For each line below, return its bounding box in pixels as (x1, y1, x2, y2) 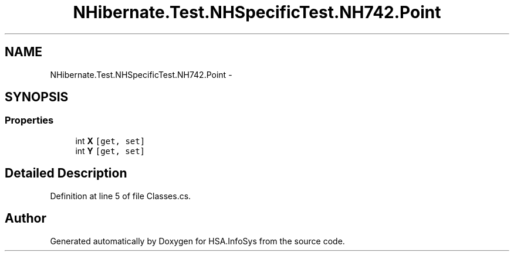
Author (5, 211, 46, 226)
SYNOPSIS (5, 90, 69, 105)
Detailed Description (5, 166, 127, 181)
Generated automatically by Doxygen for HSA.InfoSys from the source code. (50, 235, 345, 246)
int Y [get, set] (75, 145, 146, 156)
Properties (5, 114, 54, 127)
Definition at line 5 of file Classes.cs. (50, 190, 191, 201)
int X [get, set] (75, 135, 146, 146)
